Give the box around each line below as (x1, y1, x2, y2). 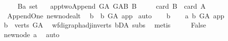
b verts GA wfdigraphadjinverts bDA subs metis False (3, 20, 206, 30)
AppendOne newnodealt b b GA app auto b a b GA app (7, 10, 225, 20)
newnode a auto (3, 29, 60, 39)
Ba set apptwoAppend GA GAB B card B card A (17, 1, 206, 11)
